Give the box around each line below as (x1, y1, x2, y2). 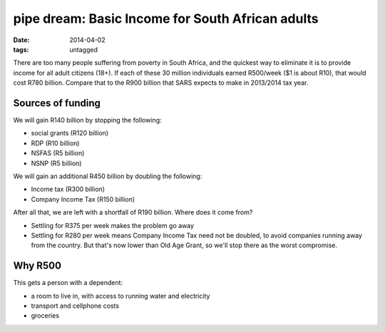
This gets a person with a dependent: (13, 279, 123, 287)
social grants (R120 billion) (31, 129, 109, 138)
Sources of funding (13, 97, 101, 109)
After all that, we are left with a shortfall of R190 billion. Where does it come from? (13, 208, 253, 217)
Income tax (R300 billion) (31, 185, 106, 194)
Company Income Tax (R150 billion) (31, 194, 135, 203)
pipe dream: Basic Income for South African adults (13, 11, 319, 26)
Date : (13, 36, 30, 44)
